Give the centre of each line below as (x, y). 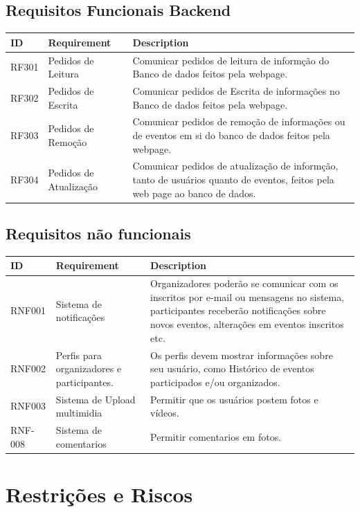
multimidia (79, 413)
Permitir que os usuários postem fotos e (234, 399)
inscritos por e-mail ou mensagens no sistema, (247, 296)
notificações (80, 317)
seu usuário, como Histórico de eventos (232, 368)
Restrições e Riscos (99, 494)
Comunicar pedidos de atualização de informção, (235, 166)
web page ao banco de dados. (194, 193)
